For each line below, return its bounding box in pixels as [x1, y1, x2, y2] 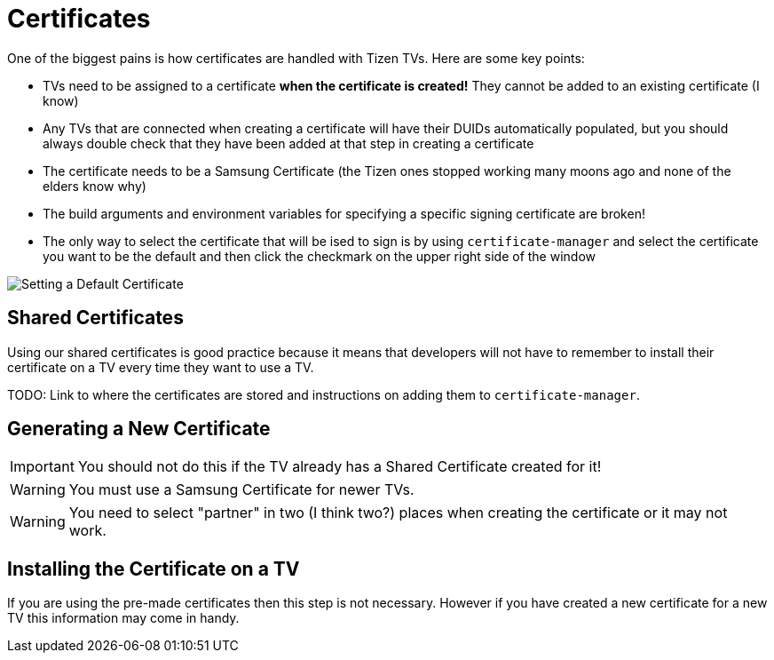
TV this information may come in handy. [7, 610, 240, 626]
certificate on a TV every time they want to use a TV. [7, 359, 314, 375]
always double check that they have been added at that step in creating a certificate [43, 135, 534, 151]
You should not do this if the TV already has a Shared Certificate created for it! [77, 457, 602, 476]
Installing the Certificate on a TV [7, 557, 300, 580]
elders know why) [43, 178, 146, 194]
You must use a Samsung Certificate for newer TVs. [68, 481, 415, 499]
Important [10, 457, 75, 476]
